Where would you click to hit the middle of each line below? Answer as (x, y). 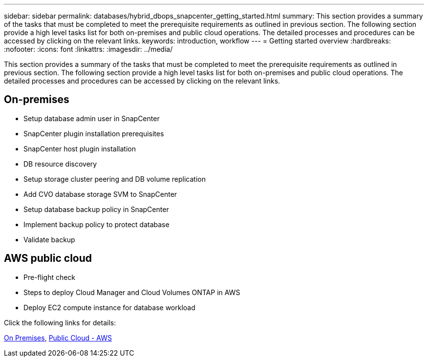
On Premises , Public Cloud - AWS (58, 338)
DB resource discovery (60, 164)
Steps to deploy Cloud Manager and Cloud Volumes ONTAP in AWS (132, 292)
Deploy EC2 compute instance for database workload (109, 307)
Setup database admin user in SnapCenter (92, 118)
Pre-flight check (50, 277)
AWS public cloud (48, 258)
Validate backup (49, 239)
